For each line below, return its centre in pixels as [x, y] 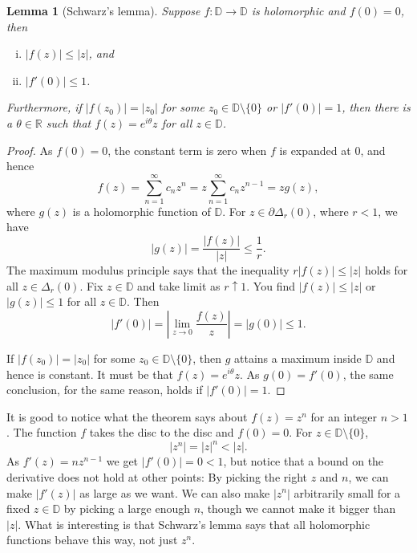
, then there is [376, 107]
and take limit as [179, 285]
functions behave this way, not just [92, 540]
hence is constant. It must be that [90, 374]
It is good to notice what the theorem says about [127, 416]
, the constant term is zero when [187, 150]
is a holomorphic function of [142, 211]
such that [69, 122]
